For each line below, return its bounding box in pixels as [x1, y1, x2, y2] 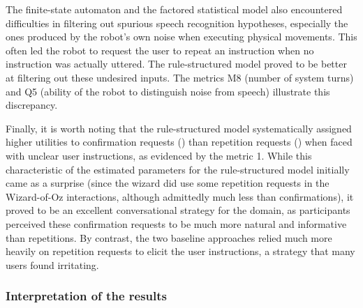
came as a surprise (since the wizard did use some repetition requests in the [6, 176, 329, 190]
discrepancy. [6, 98, 58, 112]
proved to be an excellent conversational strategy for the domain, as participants [6, 203, 350, 217]
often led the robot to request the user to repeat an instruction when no [6, 43, 314, 57]
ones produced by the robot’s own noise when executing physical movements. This [6, 29, 357, 44]
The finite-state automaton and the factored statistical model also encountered [6, 2, 343, 16]
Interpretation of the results [6, 287, 167, 305]
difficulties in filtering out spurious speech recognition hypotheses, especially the [6, 15, 348, 30]
